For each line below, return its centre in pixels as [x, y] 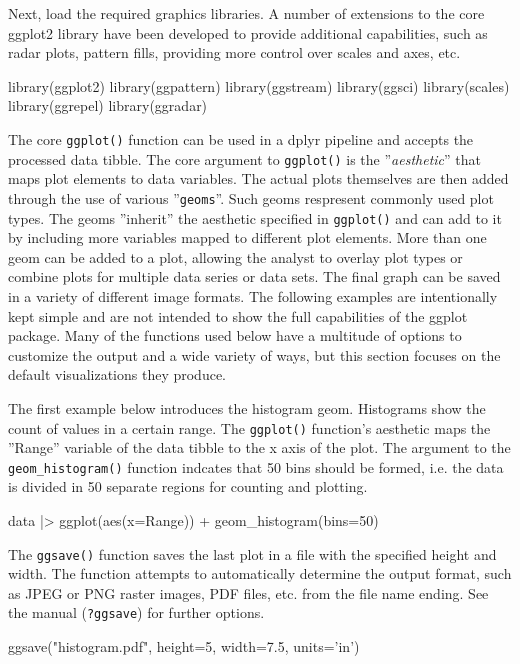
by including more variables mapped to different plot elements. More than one [247, 237]
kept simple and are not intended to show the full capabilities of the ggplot [238, 315]
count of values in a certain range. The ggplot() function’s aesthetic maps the [249, 427]
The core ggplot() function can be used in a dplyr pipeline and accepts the [241, 138]
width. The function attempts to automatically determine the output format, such [260, 573]
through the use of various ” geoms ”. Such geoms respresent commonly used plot [251, 197]
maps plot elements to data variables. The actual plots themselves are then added [258, 178]
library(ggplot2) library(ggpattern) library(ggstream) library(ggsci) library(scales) [259, 85]
